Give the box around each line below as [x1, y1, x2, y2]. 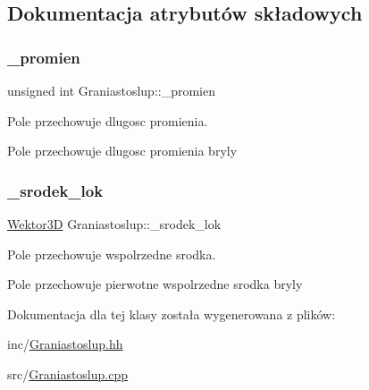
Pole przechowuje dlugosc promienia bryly [7, 141, 238, 160]
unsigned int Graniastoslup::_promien [7, 81, 216, 99]
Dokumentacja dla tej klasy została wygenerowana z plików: [7, 304, 336, 323]
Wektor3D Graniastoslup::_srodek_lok [7, 215, 222, 233]
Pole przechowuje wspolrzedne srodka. [7, 244, 216, 263]
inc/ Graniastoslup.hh [7, 335, 123, 353]
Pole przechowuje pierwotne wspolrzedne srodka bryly [7, 275, 303, 293]
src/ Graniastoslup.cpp [7, 364, 129, 383]
